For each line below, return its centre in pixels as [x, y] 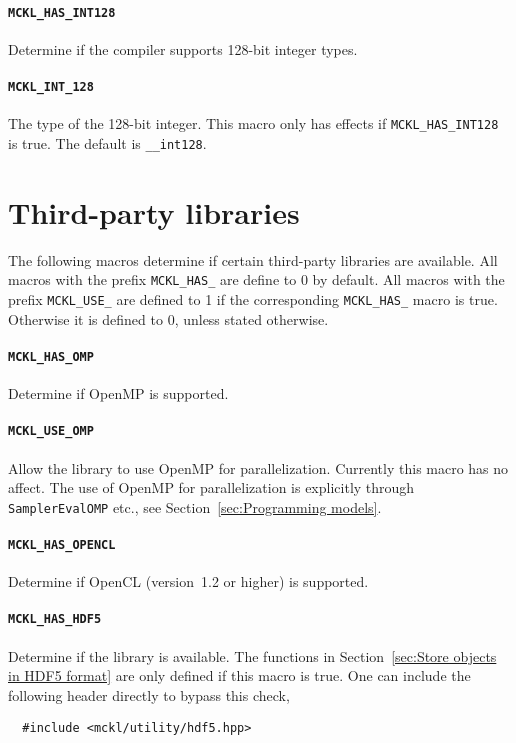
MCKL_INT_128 [51, 87]
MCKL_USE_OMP [51, 431]
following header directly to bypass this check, [149, 694]
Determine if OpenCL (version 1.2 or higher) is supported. [188, 581]
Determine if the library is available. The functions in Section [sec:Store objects [252, 655]
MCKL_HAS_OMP [51, 356]
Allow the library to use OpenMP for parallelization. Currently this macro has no [258, 467]
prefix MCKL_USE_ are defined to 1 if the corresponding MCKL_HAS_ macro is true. [253, 299]
